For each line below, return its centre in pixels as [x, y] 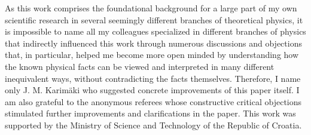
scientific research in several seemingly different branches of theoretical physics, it [154, 19]
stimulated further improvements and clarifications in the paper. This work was [150, 113]
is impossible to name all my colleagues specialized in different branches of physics [155, 31]
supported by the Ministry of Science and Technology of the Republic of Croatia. [153, 125]
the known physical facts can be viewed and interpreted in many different [140, 66]
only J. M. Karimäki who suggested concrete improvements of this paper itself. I [152, 90]
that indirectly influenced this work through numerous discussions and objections [153, 43]
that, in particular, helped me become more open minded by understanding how [152, 55]
